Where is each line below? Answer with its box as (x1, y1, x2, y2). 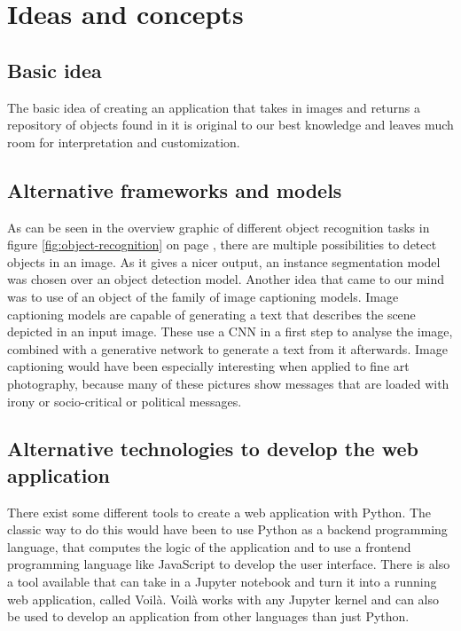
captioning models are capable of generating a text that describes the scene (7, 304, 416, 323)
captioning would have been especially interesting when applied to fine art (7, 357, 410, 375)
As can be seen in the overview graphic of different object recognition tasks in (7, 217, 430, 236)
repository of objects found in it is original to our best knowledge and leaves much (7, 115, 454, 134)
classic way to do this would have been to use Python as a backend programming (7, 520, 448, 539)
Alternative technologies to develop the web (7, 435, 418, 462)
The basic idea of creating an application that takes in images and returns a (7, 98, 420, 116)
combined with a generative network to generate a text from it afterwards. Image (7, 339, 448, 358)
